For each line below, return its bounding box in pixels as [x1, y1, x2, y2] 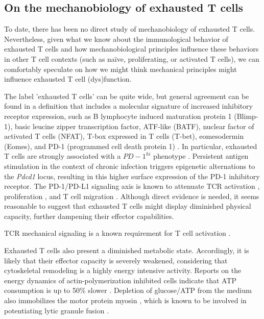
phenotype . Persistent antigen [153, 151, 249, 161]
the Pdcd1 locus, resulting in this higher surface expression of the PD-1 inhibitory [4, 170, 260, 181]
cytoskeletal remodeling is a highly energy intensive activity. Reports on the [4, 265, 242, 276]
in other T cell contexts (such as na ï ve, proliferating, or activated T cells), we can [4, 53, 259, 64]
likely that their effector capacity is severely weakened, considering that [4, 255, 228, 265]
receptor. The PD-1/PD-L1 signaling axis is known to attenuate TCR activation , [4, 181, 260, 191]
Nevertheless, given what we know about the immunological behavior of [4, 33, 228, 44]
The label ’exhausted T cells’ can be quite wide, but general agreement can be [4, 90, 249, 101]
